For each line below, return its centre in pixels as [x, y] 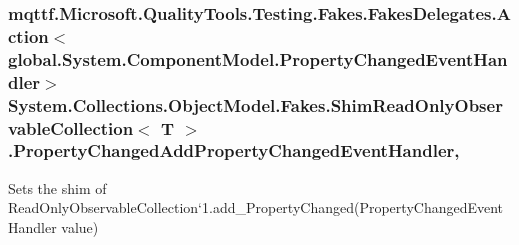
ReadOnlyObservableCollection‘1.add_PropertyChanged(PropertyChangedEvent [256, 207]
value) [80, 226]
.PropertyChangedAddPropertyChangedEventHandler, [234, 150]
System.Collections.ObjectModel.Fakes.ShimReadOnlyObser [255, 104]
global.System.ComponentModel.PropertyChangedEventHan [258, 58]
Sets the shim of [57, 187]
